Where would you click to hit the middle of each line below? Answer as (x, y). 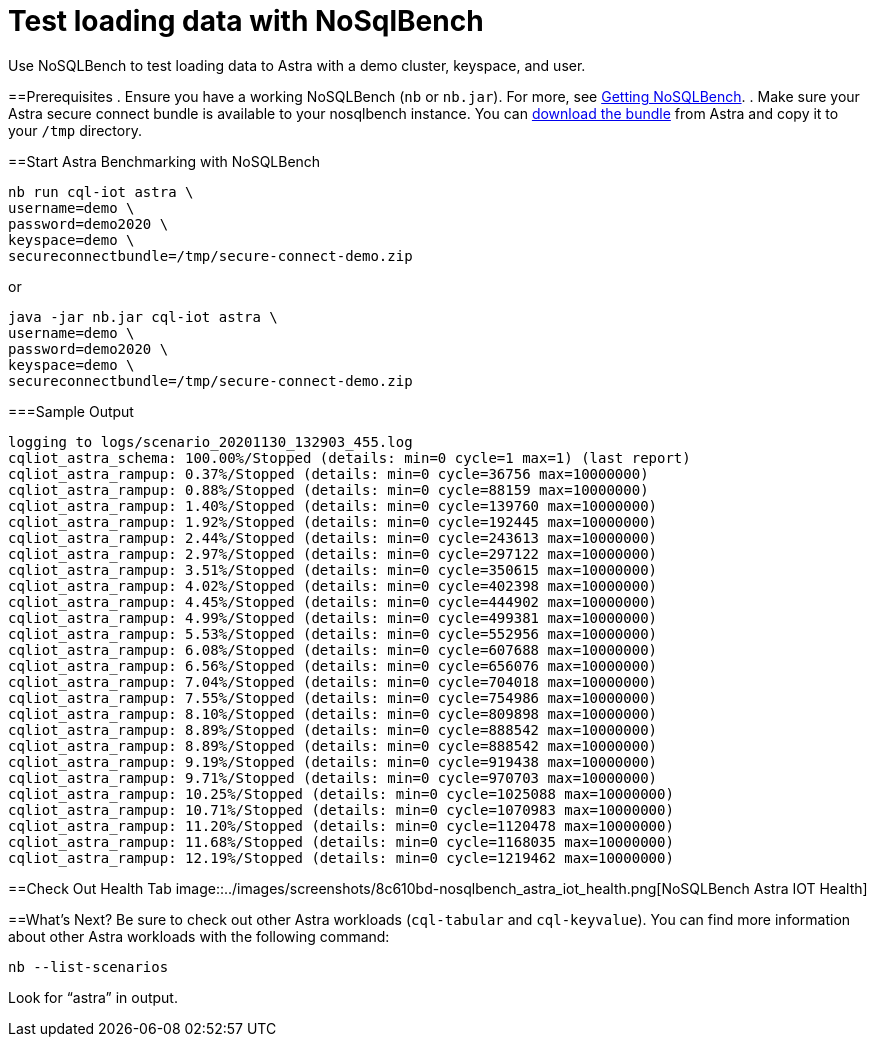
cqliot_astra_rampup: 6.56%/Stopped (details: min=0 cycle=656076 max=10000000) (333, 665)
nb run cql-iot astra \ (101, 191)
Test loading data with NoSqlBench (246, 21)
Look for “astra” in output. (93, 997)
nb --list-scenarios (88, 966)
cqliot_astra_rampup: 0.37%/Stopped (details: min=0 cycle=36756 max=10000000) (328, 473)
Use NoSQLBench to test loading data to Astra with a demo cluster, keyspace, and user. (297, 65)
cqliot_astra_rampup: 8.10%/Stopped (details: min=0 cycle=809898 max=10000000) (333, 713)
